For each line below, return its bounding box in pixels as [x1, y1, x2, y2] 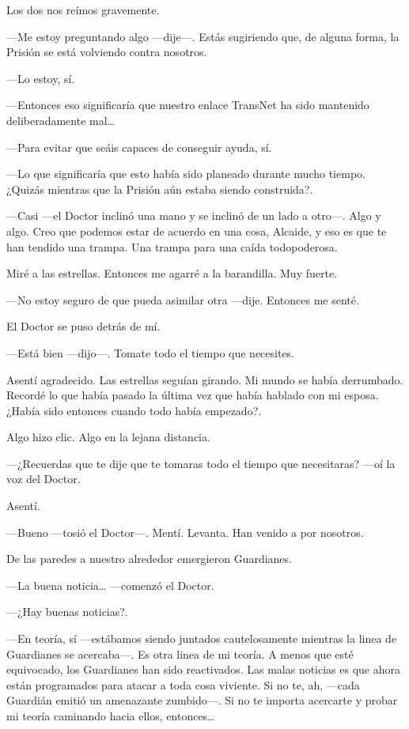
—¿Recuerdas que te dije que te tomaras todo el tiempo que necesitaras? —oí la [6, 455, 396, 471]
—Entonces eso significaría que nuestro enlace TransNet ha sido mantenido [6, 96, 369, 113]
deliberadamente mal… [6, 111, 115, 128]
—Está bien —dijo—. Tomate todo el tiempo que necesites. [6, 344, 295, 361]
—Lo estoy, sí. [6, 70, 75, 86]
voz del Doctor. [6, 470, 81, 487]
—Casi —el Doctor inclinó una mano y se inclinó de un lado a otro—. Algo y [6, 207, 381, 224]
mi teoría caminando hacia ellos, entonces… [6, 708, 215, 723]
